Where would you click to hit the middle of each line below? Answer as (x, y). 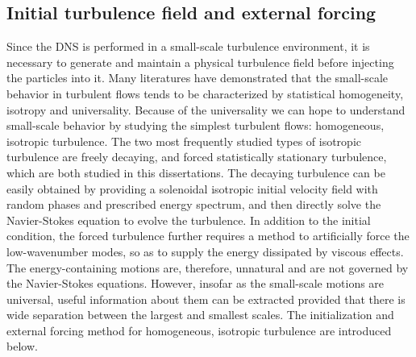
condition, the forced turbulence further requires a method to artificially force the (208, 236)
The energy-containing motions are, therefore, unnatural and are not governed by (208, 267)
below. (22, 346)
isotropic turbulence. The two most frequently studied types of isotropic (184, 141)
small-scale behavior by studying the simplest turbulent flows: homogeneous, (196, 125)
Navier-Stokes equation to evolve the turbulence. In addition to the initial (189, 220)
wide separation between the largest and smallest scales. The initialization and (200, 315)
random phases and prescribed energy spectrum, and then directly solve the (194, 204)
